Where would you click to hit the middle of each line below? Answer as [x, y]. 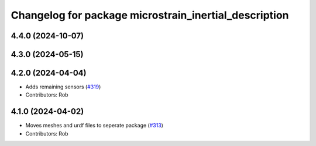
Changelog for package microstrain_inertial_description [150, 15]
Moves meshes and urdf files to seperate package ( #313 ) [95, 126]
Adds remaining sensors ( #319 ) [63, 87]
